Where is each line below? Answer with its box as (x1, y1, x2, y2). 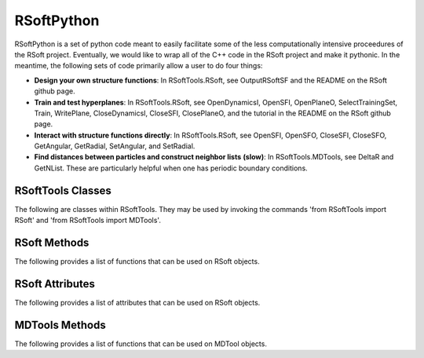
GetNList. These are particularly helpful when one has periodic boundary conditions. (34, 163, 308, 173)
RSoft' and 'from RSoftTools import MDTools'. (14, 216, 161, 225)
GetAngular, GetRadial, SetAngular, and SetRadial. (34, 141, 196, 151)
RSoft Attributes (14, 277, 96, 290)
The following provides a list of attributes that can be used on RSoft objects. (14, 298, 261, 307)
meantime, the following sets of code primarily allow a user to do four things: (14, 61, 263, 71)
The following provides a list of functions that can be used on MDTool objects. (14, 338, 267, 349)
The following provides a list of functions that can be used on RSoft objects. (14, 257, 260, 266)
